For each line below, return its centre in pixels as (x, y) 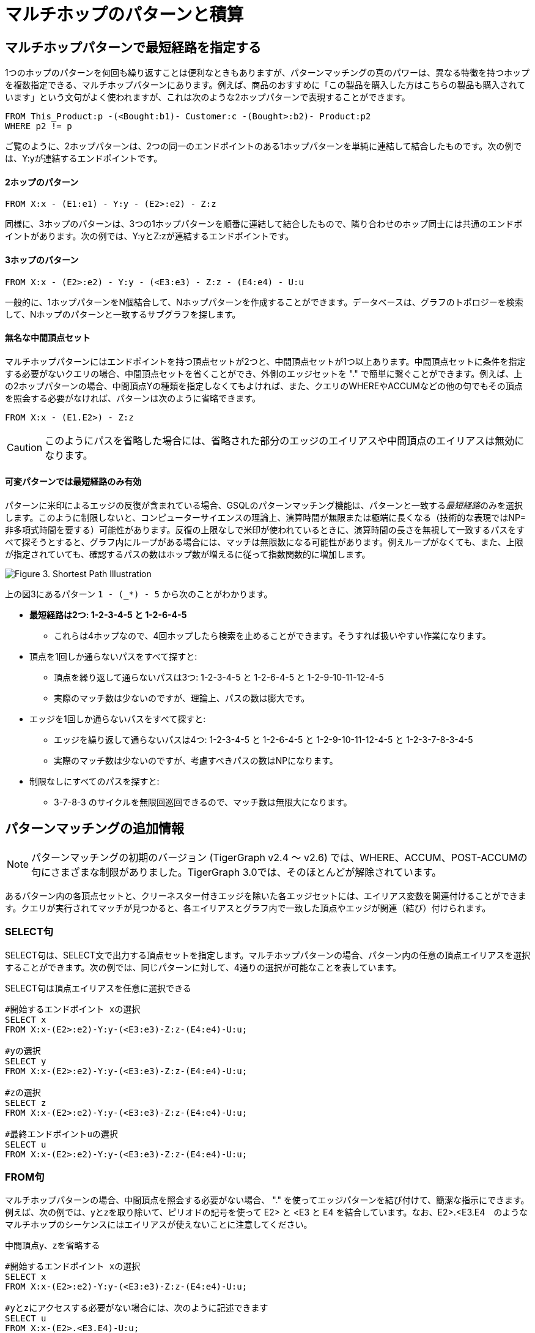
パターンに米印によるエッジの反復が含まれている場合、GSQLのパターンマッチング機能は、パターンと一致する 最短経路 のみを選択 (264, 506)
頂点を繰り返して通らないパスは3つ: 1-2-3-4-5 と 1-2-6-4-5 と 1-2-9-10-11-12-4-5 (219, 678)
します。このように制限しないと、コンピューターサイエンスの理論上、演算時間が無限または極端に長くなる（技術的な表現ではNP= (266, 518)
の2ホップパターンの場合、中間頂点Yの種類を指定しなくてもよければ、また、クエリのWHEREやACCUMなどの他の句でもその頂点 (264, 386)
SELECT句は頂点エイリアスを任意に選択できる (98, 988)
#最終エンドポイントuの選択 (61, 1134)
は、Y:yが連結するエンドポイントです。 (84, 159)
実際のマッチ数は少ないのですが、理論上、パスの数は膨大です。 (182, 698)
